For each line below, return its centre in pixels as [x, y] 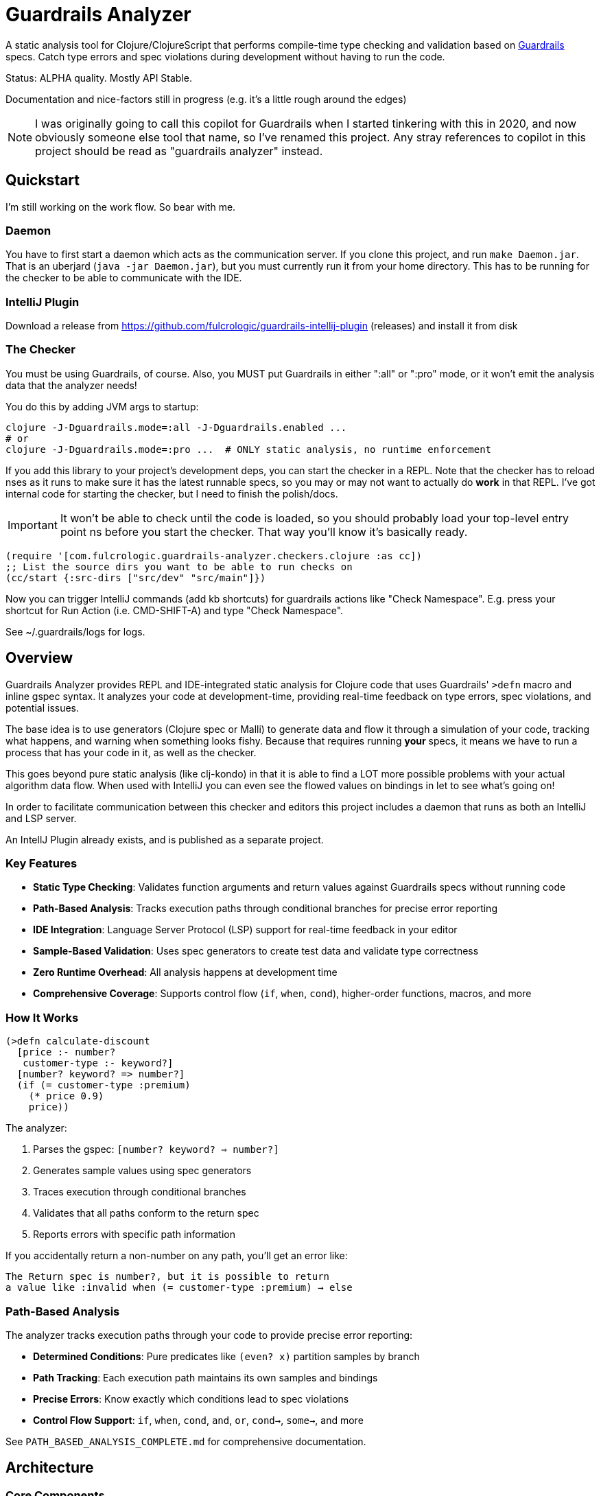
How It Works [42, 1017]
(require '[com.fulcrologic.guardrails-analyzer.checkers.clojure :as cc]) [214, 556]
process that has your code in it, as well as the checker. [131, 752]
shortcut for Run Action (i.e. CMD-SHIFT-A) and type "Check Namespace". [175, 610]
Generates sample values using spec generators [142, 1171]
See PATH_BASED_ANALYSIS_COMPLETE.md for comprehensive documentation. [186, 1441]
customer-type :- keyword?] [98, 1063]
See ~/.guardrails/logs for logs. [75, 631]
